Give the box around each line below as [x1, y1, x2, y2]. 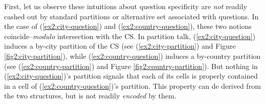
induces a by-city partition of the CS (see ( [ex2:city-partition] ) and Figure [4, 41, 236, 51]
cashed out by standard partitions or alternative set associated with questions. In [4, 11, 259, 21]
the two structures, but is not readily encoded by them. [4, 90, 176, 101]
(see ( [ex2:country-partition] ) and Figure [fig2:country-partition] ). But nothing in [4, 60, 258, 71]
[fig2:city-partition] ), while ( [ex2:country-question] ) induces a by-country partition [4, 50, 261, 61]
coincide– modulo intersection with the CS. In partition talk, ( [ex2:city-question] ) [4, 30, 256, 41]
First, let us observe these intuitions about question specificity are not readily [4, 1, 247, 11]
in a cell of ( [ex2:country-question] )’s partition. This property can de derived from [4, 80, 261, 91]
